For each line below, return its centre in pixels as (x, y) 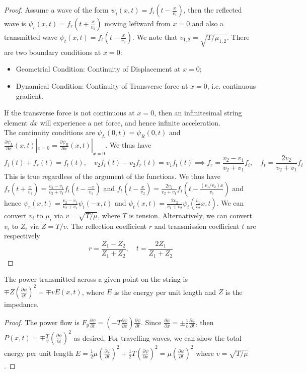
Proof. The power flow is (42, 322)
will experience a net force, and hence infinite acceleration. (130, 122)
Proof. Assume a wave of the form (56, 10)
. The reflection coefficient (106, 226)
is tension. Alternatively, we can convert (190, 215)
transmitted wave (31, 37)
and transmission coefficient (197, 226)
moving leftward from (137, 23)
